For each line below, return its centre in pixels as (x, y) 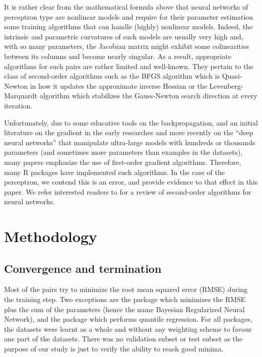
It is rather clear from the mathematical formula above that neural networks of (126, 7)
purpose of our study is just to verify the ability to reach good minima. (114, 349)
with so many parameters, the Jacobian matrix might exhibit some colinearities (127, 46)
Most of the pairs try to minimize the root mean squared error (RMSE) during (126, 289)
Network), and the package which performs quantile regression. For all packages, (128, 319)
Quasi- (232, 76)
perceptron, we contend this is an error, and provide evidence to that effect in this (131, 182)
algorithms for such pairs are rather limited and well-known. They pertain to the (129, 66)
